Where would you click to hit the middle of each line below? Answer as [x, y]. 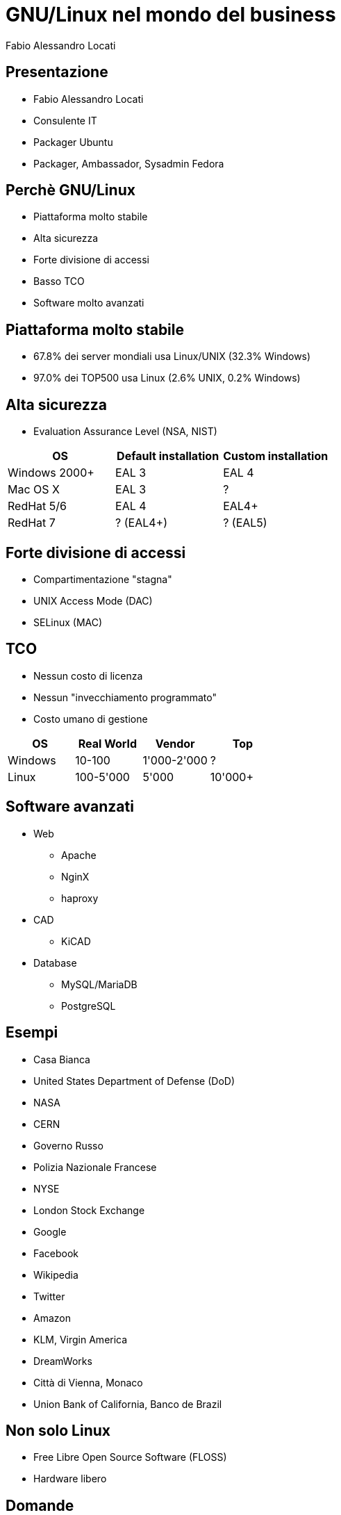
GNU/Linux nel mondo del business [171, 15]
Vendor [175, 743]
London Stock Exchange [89, 1210]
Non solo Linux [58, 1430]
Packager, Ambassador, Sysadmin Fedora [129, 163]
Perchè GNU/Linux [70, 190]
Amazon [52, 1318]
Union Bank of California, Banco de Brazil [128, 1404]
